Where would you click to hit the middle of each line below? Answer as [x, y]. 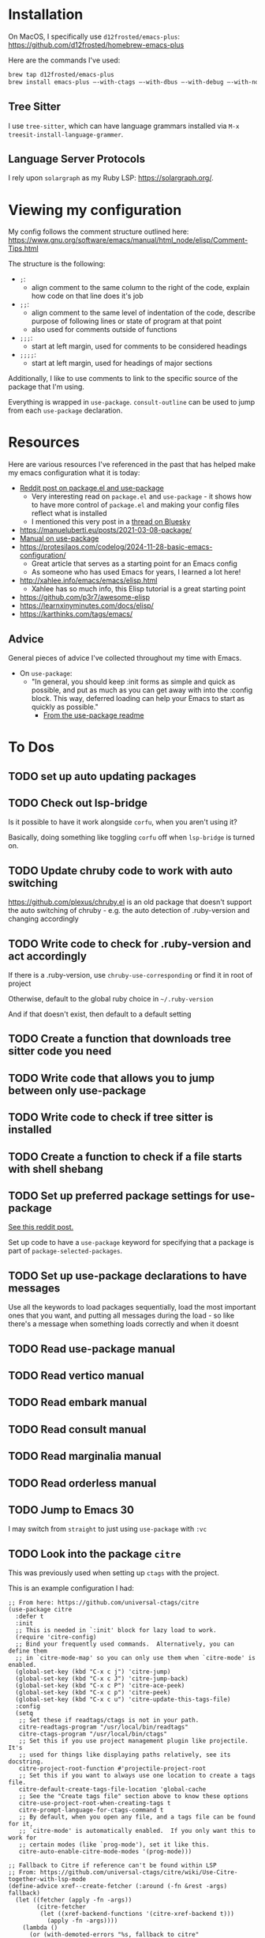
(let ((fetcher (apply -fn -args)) [74, 1900]
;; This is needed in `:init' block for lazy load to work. [116, 1631]
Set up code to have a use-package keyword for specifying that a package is [131, 1242]
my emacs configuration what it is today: [74, 473]
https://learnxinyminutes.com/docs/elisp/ [86, 605]
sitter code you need [60, 1052]
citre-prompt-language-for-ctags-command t [91, 1810]
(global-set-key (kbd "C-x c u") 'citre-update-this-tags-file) [123, 1700]
